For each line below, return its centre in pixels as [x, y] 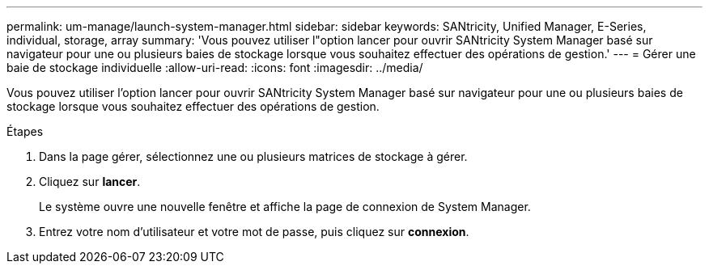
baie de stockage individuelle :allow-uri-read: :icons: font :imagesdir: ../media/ [215, 67]
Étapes [25, 131]
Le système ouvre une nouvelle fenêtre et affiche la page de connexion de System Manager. [285, 207]
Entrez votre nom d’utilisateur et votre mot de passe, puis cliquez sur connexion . [254, 232]
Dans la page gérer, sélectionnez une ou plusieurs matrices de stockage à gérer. [253, 156]
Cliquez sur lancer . [90, 181]
